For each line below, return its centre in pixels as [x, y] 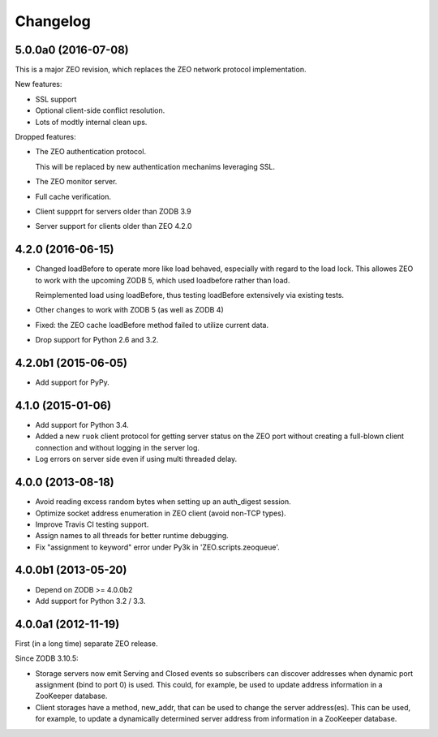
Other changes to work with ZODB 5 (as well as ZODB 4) [129, 310]
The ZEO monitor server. [76, 182]
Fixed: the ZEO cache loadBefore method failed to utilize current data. [152, 325]
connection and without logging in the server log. [118, 447]
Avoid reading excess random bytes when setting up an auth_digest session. [163, 502]
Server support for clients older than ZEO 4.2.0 [114, 226]
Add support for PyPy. [72, 382]
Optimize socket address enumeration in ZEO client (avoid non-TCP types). [161, 513]
